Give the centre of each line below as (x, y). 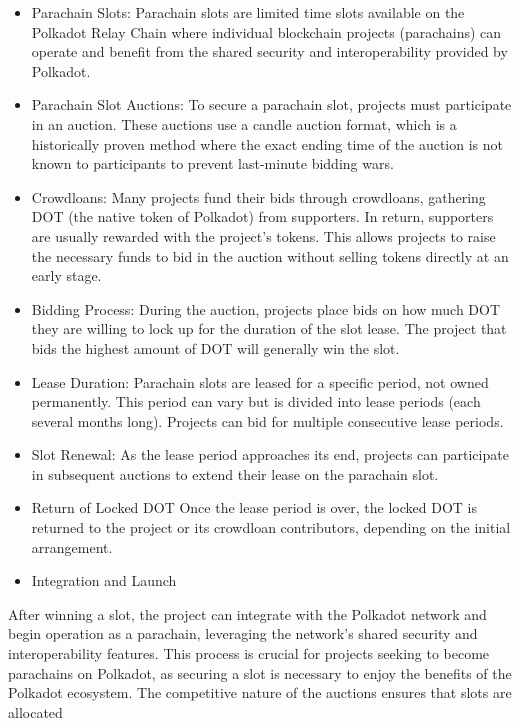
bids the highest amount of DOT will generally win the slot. (215, 347)
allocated (35, 711)
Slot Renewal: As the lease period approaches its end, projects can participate (270, 454)
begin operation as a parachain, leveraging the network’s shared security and (243, 633)
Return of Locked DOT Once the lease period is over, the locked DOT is (254, 507)
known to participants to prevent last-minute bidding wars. (212, 163)
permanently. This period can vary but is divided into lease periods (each (256, 401)
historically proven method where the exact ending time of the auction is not (267, 143)
